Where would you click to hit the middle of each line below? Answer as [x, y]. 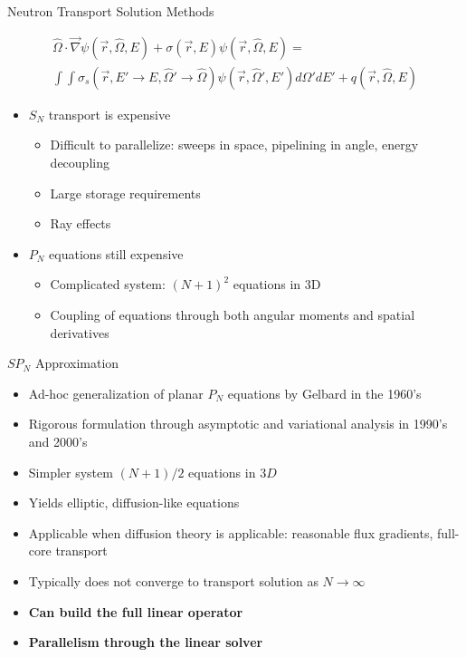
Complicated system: [108, 284]
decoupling [80, 163]
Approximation [77, 363]
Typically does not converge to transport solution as [173, 580]
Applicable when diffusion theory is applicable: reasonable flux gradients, [231, 532]
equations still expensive [116, 253]
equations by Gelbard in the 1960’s [324, 393]
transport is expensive [109, 114]
